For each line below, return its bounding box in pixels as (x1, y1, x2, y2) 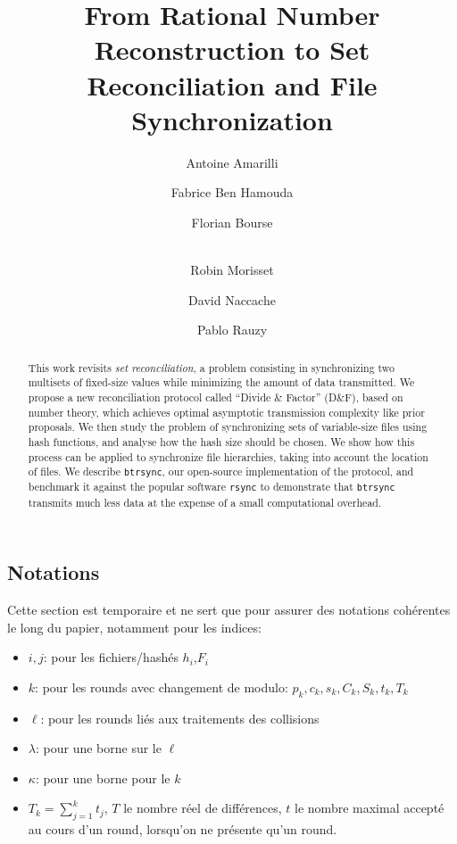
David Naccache (188, 290, 276, 309)
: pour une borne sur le (35, 739, 162, 757)
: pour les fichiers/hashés (43, 648, 179, 666)
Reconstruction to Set (94, 31, 370, 68)
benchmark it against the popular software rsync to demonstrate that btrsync (28, 479, 395, 494)
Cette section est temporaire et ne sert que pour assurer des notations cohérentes (7, 600, 451, 618)
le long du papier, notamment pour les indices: (7, 617, 262, 636)
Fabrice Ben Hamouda (170, 183, 294, 202)
